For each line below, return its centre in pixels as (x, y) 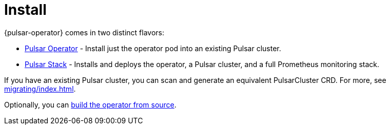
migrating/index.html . (40, 89)
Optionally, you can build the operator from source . (90, 104)
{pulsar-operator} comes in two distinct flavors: (84, 32)
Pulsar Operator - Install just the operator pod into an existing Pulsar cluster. (153, 48)
